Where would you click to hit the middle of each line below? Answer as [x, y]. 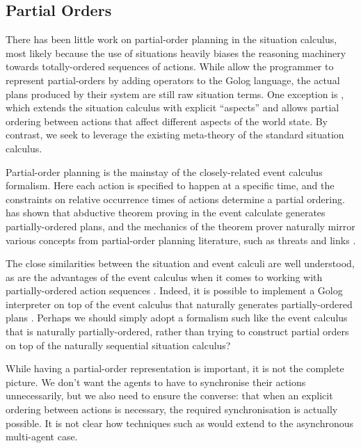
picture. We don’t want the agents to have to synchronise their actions [156, 382]
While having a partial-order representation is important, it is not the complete [175, 368]
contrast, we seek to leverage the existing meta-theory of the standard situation [175, 135]
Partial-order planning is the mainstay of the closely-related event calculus [164, 171]
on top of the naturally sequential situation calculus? [118, 345]
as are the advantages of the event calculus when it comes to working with [164, 277]
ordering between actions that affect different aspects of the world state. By [167, 121]
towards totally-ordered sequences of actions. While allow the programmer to [170, 66]
